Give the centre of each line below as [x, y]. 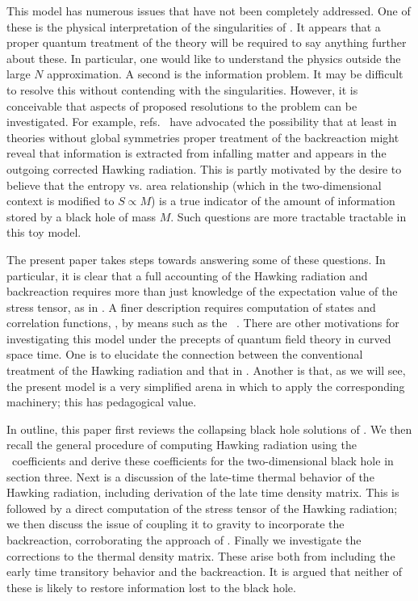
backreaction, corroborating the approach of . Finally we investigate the [184, 540]
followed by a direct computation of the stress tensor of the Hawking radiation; [202, 508]
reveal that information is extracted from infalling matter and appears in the [196, 153]
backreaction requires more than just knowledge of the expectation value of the [202, 291]
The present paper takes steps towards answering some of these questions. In [196, 259]
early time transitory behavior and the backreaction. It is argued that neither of [205, 572]
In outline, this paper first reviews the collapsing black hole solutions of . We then [209, 429]
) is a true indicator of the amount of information [273, 201]
